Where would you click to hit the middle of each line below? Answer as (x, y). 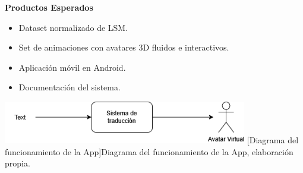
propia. (18, 163)
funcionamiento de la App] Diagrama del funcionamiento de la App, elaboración (149, 151)
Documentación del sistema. (70, 87)
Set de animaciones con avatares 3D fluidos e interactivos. (124, 47)
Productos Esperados (49, 7)
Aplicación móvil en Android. (72, 67)
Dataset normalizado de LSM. (73, 27)
